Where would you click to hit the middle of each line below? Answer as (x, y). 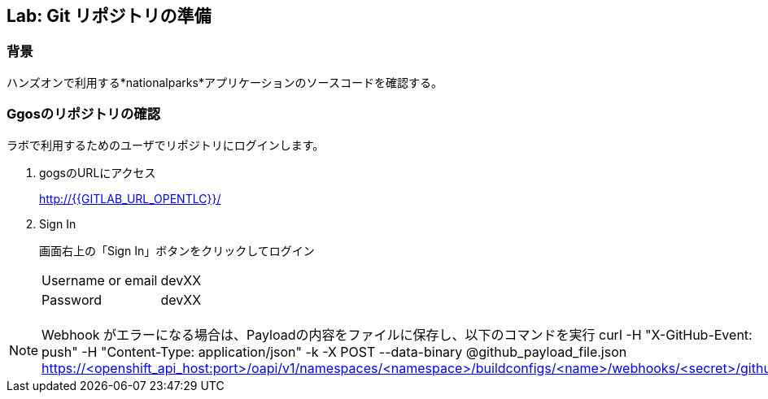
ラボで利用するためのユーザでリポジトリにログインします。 (166, 145)
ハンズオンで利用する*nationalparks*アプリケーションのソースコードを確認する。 (225, 82)
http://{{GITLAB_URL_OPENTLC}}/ (130, 198)
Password (72, 299)
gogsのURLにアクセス (98, 172)
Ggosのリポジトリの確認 (84, 114)
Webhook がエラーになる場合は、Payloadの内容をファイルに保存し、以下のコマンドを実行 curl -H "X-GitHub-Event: (397, 334)
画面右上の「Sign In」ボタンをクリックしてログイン (177, 250)
